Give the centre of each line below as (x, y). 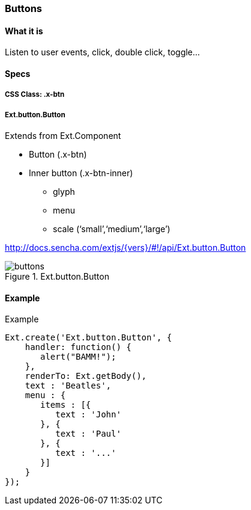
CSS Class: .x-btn (35, 95)
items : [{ (66, 405)
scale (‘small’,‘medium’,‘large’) (112, 229)
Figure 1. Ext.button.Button (57, 276)
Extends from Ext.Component (63, 136)
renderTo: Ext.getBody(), (86, 376)
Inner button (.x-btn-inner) (81, 173)
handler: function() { (78, 347)
